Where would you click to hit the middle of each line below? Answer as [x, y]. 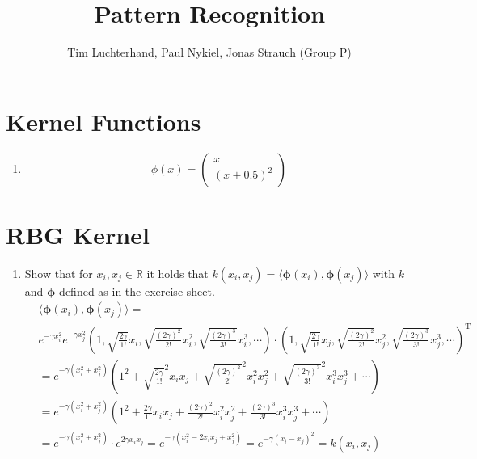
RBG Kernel [78, 234]
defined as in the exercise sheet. [137, 291]
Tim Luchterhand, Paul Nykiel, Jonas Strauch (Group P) [209, 52]
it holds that [177, 273]
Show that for [59, 273]
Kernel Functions [103, 121]
